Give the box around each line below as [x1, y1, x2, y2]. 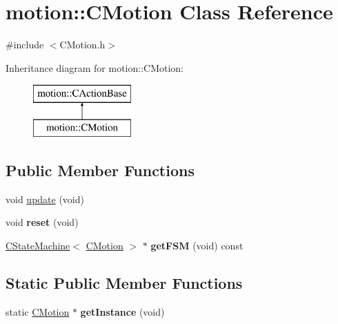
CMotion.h [59, 37, 106, 52]
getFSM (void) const [150, 238, 243, 252]
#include [6, 37, 44, 52]
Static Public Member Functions [6, 271, 243, 293]
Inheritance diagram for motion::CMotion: [6, 60, 183, 75]
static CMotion [6, 304, 70, 318]
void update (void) [6, 191, 84, 206]
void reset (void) [6, 215, 79, 229]
